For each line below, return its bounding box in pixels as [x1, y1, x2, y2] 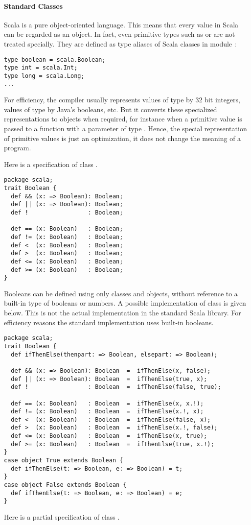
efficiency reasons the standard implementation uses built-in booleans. [4, 317, 214, 327]
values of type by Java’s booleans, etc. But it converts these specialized [4, 104, 217, 114]
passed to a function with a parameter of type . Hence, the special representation [4, 123, 247, 133]
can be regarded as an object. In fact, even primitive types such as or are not [4, 29, 235, 39]
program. [4, 143, 31, 153]
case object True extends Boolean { [4, 457, 123, 464]
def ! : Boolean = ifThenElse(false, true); [11, 383, 221, 391]
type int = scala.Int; [4, 64, 78, 72]
